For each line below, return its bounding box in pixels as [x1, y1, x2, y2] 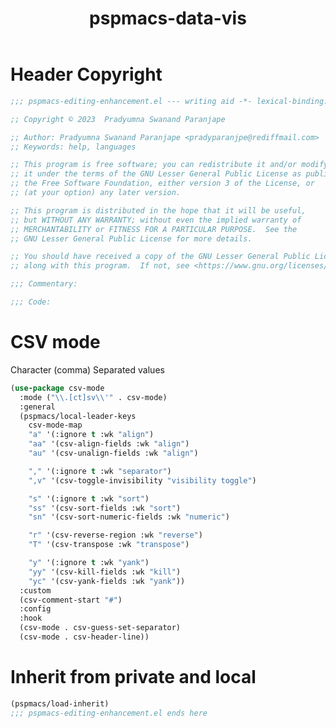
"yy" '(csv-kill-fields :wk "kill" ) [28, 567, 182, 577]
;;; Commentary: [10, 279, 78, 289]
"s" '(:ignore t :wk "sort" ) [28, 493, 150, 504]
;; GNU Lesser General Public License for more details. [10, 233, 253, 244]
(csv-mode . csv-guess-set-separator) [19, 623, 182, 633]
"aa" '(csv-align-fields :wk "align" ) [28, 439, 190, 449]
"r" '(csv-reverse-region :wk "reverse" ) [28, 530, 203, 541]
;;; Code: [10, 297, 52, 307]
